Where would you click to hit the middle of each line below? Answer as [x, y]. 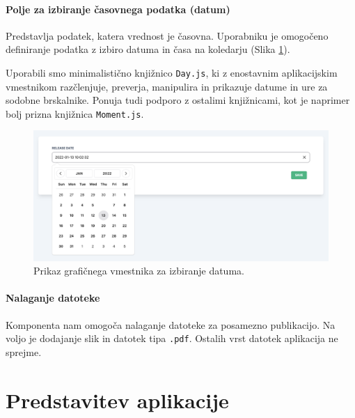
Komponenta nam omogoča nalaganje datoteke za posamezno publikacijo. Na [171, 324]
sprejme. [24, 351]
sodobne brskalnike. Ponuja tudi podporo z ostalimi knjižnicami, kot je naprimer [178, 100]
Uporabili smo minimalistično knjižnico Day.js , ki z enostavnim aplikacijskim [172, 72]
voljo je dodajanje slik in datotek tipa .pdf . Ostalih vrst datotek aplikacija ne [172, 338]
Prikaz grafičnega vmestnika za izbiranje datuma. [139, 271]
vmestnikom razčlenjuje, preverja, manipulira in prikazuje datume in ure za [167, 86]
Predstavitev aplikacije [117, 400]
